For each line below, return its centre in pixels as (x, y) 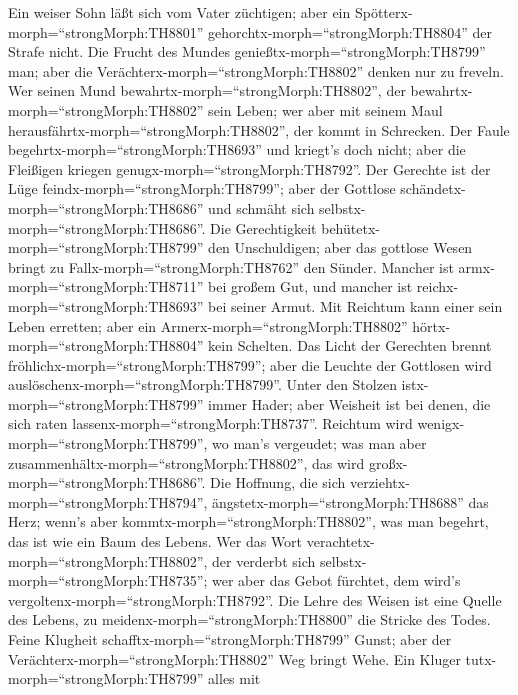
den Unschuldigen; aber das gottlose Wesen (340, 247)
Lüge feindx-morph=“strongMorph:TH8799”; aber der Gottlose (202, 188)
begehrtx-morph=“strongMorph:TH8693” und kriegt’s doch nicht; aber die (237, 149)
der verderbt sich (264, 560)
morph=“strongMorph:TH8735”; (108, 580)
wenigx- (441, 423)
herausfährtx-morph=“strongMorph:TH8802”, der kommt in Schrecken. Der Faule (259, 129)
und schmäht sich (261, 207)
